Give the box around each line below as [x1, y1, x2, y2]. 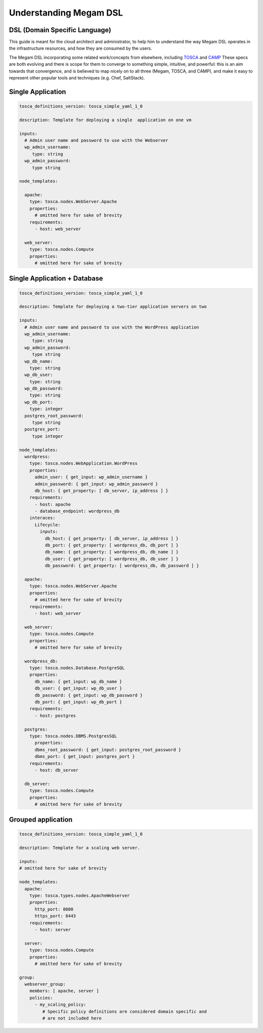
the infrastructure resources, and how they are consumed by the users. [9, 45, 152, 51]
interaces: [29, 515, 56, 521]
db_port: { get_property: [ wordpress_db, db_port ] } [44, 543, 179, 548]
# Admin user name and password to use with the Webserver [24, 137, 169, 143]
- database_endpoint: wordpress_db [35, 508, 120, 514]
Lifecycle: [35, 522, 61, 527]
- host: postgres [35, 713, 76, 718]
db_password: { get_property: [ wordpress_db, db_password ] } [44, 563, 199, 568]
